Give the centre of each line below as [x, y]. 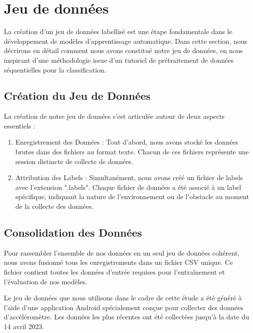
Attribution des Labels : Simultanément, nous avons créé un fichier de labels [129, 177]
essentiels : [20, 125]
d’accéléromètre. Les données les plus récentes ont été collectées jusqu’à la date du [126, 317]
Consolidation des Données [73, 232]
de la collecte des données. [54, 206]
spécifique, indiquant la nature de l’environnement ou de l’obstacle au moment [132, 196]
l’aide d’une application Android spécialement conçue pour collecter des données [124, 307]
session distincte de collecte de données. [74, 161]
